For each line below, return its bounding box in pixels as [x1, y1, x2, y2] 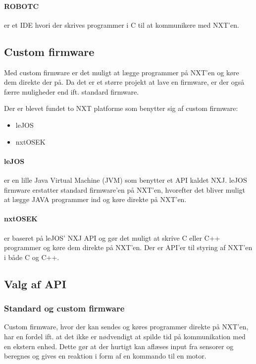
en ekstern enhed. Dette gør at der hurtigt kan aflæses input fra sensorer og [4, 341, 234, 351]
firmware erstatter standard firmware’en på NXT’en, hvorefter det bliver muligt [4, 184, 246, 195]
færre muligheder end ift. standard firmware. [4, 86, 139, 97]
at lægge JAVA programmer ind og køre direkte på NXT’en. [4, 194, 187, 205]
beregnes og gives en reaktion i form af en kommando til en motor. [4, 351, 206, 361]
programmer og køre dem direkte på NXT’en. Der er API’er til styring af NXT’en [4, 242, 253, 253]
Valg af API [4, 276, 66, 291]
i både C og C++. [4, 252, 59, 262]
